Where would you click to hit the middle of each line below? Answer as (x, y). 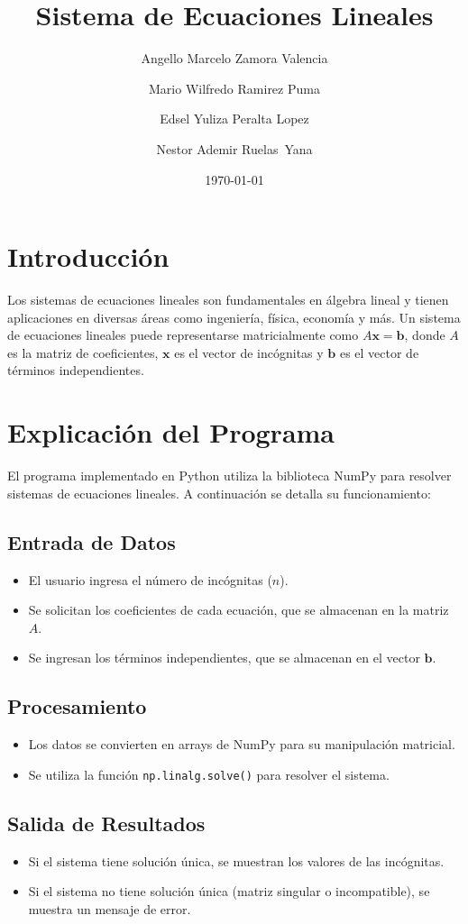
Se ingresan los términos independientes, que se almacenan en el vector (224, 658)
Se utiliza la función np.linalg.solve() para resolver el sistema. (209, 774)
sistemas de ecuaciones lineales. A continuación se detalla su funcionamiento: (219, 493)
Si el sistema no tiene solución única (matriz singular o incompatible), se (229, 891)
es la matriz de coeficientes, (83, 352)
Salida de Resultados (106, 823)
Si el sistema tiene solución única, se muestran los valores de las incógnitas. (236, 860)
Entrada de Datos (92, 541)
